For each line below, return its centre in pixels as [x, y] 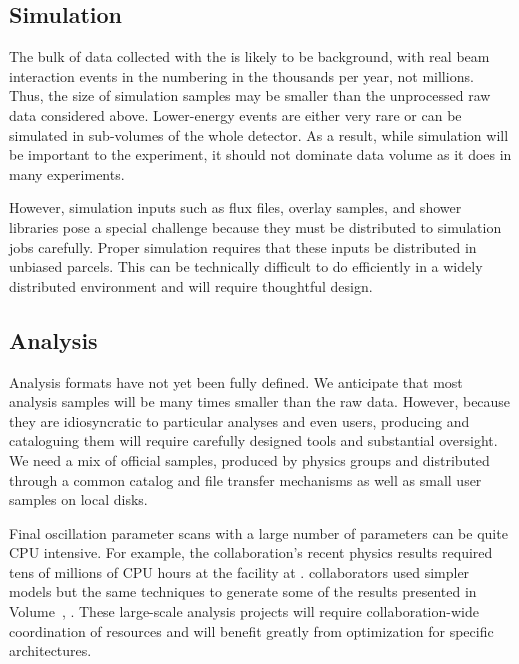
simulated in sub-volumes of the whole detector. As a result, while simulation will [259, 134]
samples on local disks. [78, 499]
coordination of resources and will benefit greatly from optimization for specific [251, 630]
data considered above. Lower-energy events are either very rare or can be [235, 114]
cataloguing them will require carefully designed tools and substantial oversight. [253, 440]
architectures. [50, 650]
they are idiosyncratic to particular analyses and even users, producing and [239, 420]
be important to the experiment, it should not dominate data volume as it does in [260, 154]
